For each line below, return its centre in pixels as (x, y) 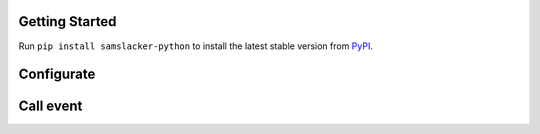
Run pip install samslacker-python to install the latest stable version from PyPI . (196, 46)
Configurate (57, 74)
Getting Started (67, 21)
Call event (50, 106)
